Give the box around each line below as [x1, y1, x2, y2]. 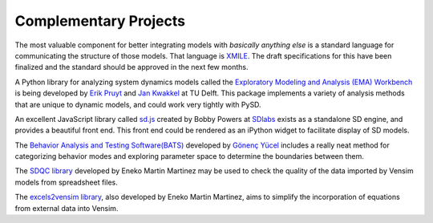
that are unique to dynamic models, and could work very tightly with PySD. [14, 99, 261, 109]
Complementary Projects [14, 12, 186, 30]
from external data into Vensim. [14, 203, 119, 213]
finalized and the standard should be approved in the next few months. [14, 63, 249, 72]
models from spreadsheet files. [14, 177, 118, 187]
